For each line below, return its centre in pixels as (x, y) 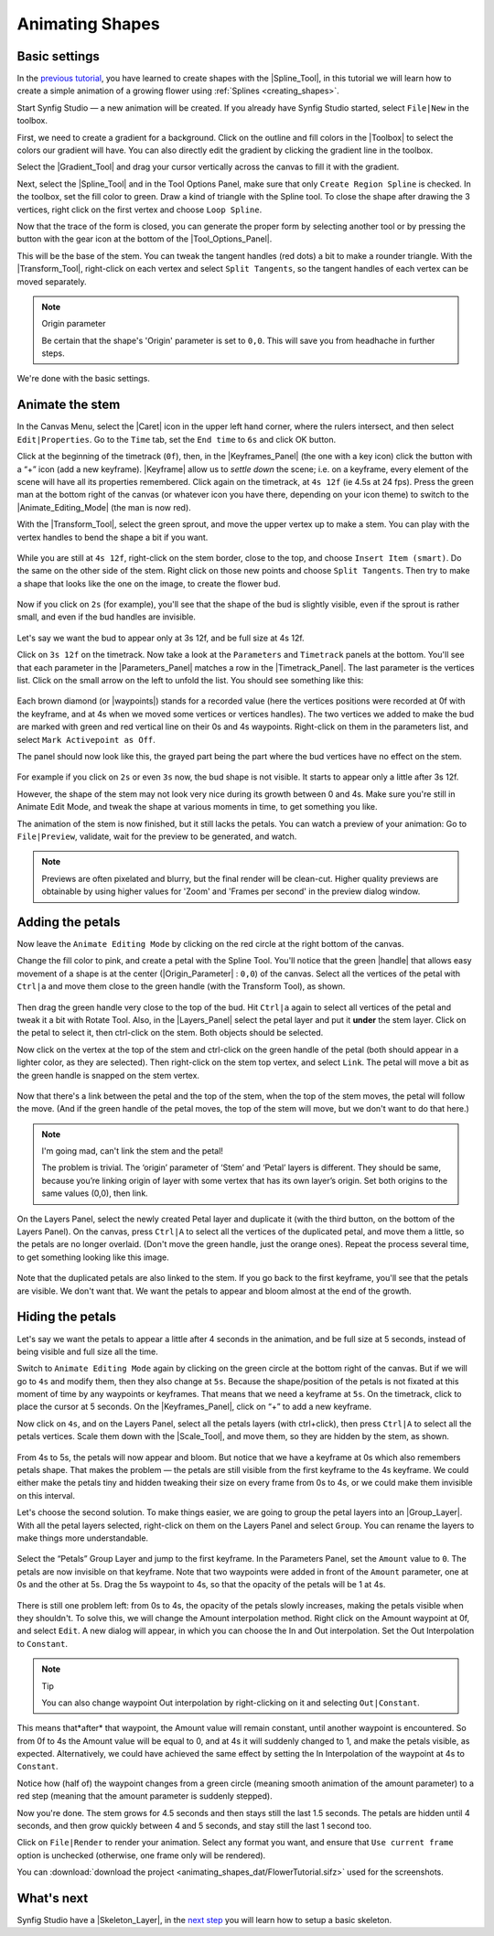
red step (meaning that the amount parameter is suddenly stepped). (145, 1796)
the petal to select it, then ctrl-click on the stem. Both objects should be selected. (170, 1033)
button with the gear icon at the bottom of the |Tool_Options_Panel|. (145, 239)
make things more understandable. (83, 1538)
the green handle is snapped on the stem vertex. (108, 1075)
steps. (53, 353)
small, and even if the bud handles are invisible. (107, 617)
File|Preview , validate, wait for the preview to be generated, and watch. (157, 836)
